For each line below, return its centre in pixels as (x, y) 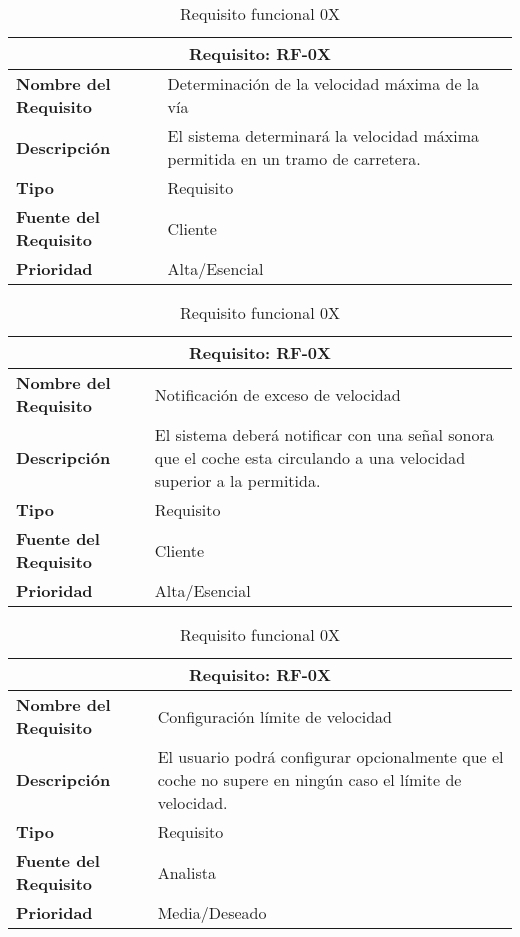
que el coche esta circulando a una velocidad (310, 457)
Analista (187, 872)
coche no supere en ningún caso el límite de (309, 779)
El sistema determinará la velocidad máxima (323, 135)
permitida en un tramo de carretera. (294, 158)
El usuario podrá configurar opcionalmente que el (330, 756)
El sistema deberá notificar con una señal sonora (324, 434)
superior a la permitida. (237, 480)
